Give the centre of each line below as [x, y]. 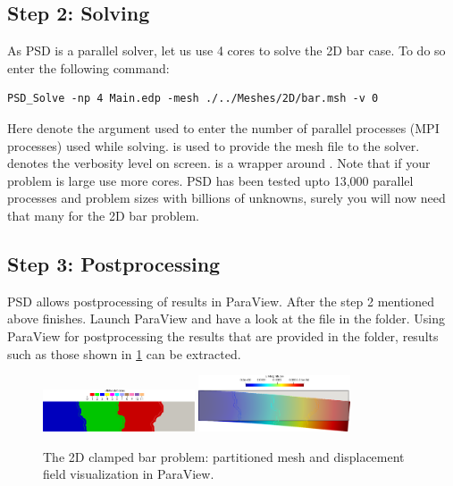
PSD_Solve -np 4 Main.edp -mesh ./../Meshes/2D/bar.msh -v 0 [193, 99]
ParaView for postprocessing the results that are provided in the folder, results [223, 335]
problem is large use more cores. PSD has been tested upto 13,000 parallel [210, 180]
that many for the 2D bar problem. [103, 215]
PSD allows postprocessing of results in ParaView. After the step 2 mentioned [221, 301]
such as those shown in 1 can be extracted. [124, 353]
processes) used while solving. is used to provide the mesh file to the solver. [214, 145]
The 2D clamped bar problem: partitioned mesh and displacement [224, 456]
